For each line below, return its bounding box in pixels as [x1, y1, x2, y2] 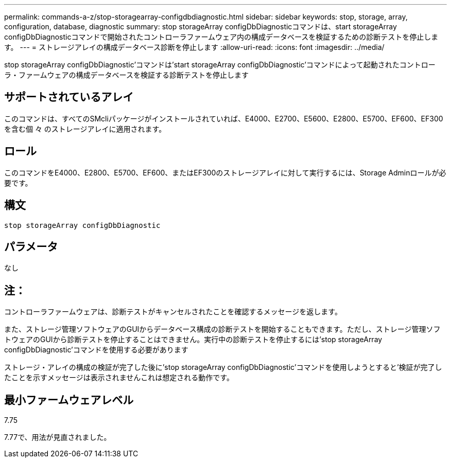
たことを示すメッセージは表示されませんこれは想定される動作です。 [4, 373, 234, 382]
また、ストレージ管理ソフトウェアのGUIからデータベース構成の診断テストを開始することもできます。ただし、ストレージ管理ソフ [4, 325, 441, 334]
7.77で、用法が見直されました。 [4, 433, 111, 442]
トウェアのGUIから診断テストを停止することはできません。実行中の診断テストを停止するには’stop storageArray [4, 335, 383, 344]
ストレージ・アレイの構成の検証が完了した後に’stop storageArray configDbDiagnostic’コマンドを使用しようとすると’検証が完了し [4, 363, 442, 372]
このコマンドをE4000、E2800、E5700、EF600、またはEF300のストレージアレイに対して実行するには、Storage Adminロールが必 [4, 168, 446, 177]
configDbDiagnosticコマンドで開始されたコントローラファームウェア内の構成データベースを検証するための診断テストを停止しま [4, 32, 439, 41]
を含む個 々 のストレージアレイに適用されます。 [4, 124, 166, 133]
